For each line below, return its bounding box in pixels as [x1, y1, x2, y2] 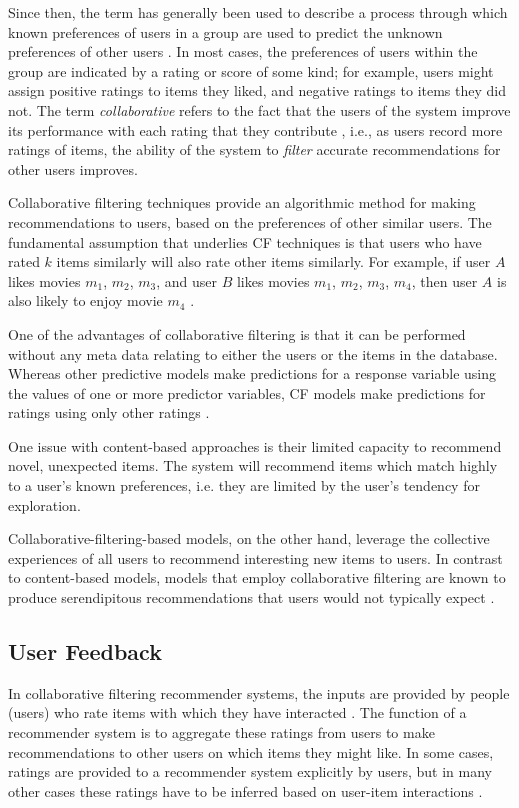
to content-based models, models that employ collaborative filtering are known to [8, 567, 506, 588]
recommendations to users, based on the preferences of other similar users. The [8, 211, 492, 232]
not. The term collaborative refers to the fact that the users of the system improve [8, 99, 511, 120]
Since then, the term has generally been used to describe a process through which [8, 2, 508, 22]
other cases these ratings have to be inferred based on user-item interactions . [8, 780, 483, 801]
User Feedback [8, 636, 162, 667]
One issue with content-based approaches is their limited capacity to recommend [8, 435, 502, 456]
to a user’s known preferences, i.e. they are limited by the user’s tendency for [8, 475, 480, 496]
